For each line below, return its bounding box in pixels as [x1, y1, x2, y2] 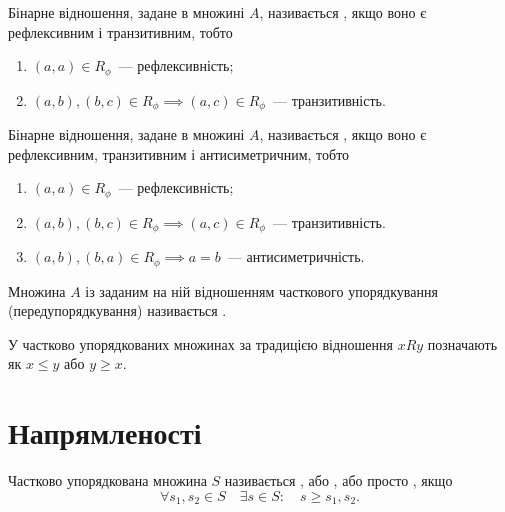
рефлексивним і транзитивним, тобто [8, 21, 233, 42]
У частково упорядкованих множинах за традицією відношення [8, 333, 393, 354]
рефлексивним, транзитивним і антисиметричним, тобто [8, 143, 350, 164]
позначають [427, 333, 498, 354]
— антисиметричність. [227, 246, 365, 267]
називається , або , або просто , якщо [224, 470, 453, 491]
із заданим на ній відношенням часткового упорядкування [85, 280, 438, 301]
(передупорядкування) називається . [8, 300, 227, 321]
